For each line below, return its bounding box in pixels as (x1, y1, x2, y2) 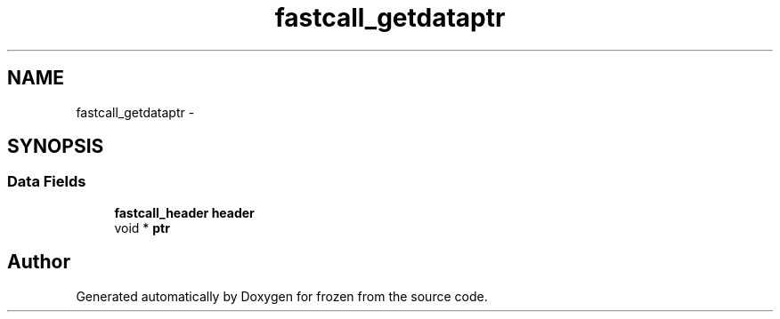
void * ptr (114, 219, 170, 235)
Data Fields (7, 172, 86, 191)
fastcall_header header (114, 204, 255, 220)
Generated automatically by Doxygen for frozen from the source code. (76, 288, 488, 304)
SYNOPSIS (7, 135, 104, 158)
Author (7, 251, 70, 274)
